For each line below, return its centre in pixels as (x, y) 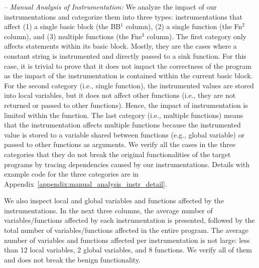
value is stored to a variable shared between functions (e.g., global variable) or (124, 134)
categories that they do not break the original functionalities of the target (117, 154)
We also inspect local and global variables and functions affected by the (114, 200)
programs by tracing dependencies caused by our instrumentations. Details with (127, 164)
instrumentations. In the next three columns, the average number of (108, 210)
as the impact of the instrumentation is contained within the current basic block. (128, 76)
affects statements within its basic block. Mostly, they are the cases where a (120, 46)
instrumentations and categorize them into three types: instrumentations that (123, 16)
